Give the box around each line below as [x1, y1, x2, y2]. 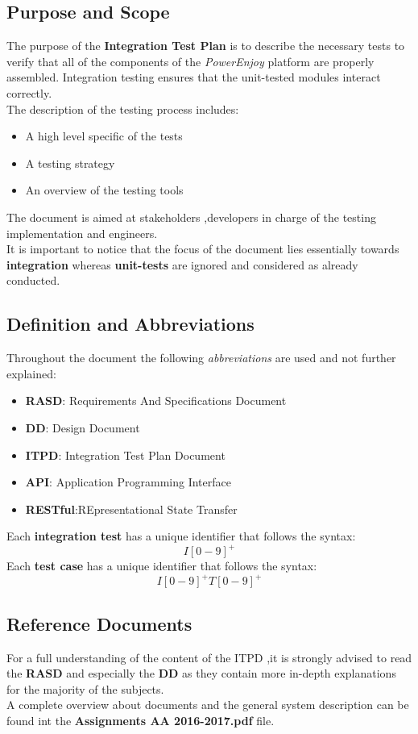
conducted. [6, 272, 60, 289]
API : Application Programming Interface [25, 473, 231, 490]
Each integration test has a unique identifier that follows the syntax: [6, 528, 356, 544]
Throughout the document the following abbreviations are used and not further [6, 349, 396, 366]
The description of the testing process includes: [6, 100, 239, 117]
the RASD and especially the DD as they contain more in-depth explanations [6, 665, 396, 682]
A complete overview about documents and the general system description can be [6, 696, 409, 713]
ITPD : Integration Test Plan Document [25, 446, 226, 463]
